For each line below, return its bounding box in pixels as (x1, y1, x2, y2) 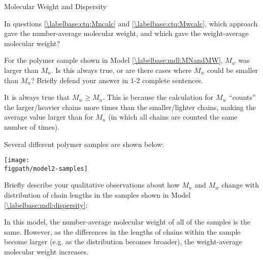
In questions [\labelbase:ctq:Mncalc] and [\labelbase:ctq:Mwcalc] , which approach (4, 18, 258, 28)
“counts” (229, 92, 256, 102)
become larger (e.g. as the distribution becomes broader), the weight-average (4, 236, 243, 247)
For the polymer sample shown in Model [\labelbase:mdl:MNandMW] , (4, 55, 223, 65)
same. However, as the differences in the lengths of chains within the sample (4, 226, 241, 237)
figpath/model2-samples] (4, 165, 88, 172)
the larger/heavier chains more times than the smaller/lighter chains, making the (4, 101, 256, 112)
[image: (4, 157, 30, 164)
